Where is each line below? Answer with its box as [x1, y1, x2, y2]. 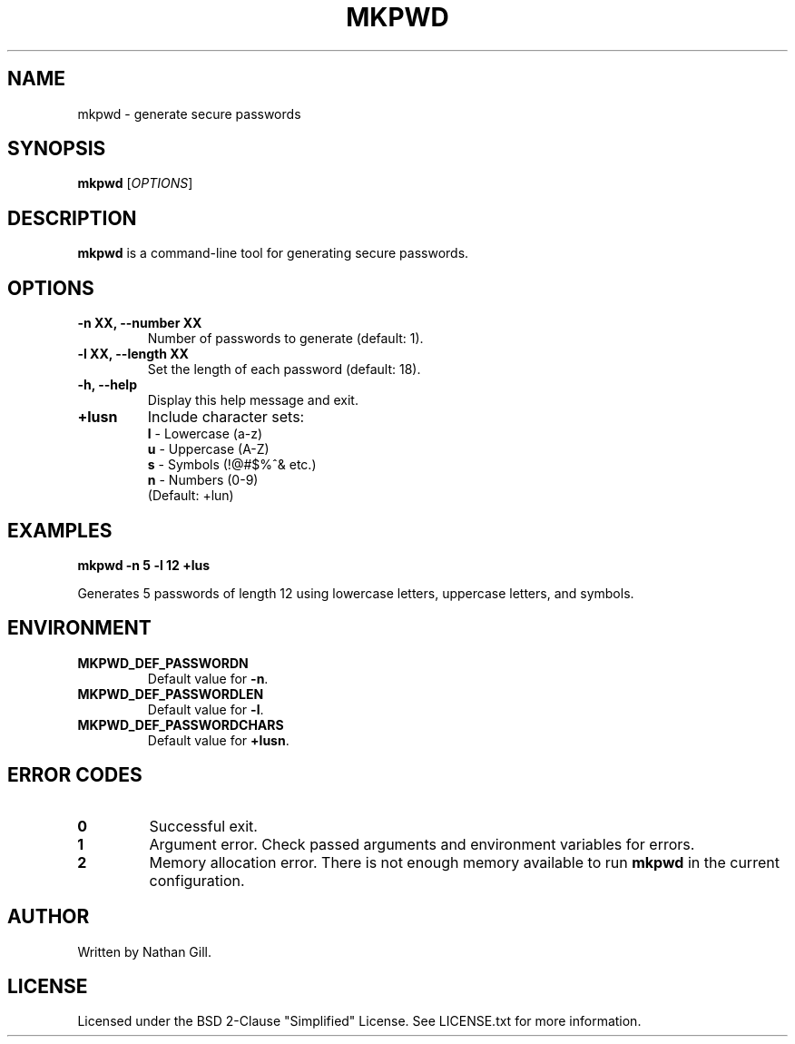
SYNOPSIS [7, 137, 106, 161]
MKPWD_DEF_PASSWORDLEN [77, 685, 264, 702]
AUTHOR [7, 905, 90, 929]
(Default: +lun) [147, 488, 234, 504]
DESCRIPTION [7, 206, 137, 230]
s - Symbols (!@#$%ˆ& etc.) [147, 457, 317, 473]
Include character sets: [147, 408, 305, 427]
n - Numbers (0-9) [147, 472, 259, 488]
